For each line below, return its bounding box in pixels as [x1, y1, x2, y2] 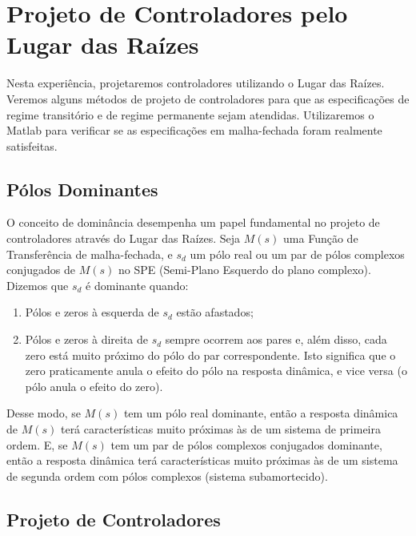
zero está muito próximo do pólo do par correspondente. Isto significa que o [25, 346, 396, 363]
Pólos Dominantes [6, 176, 158, 201]
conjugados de [6, 261, 76, 278]
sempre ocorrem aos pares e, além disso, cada [165, 331, 387, 348]
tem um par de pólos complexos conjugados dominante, [110, 436, 382, 453]
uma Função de [283, 230, 358, 247]
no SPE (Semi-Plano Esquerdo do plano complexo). [118, 261, 371, 278]
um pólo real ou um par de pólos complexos [190, 245, 405, 262]
